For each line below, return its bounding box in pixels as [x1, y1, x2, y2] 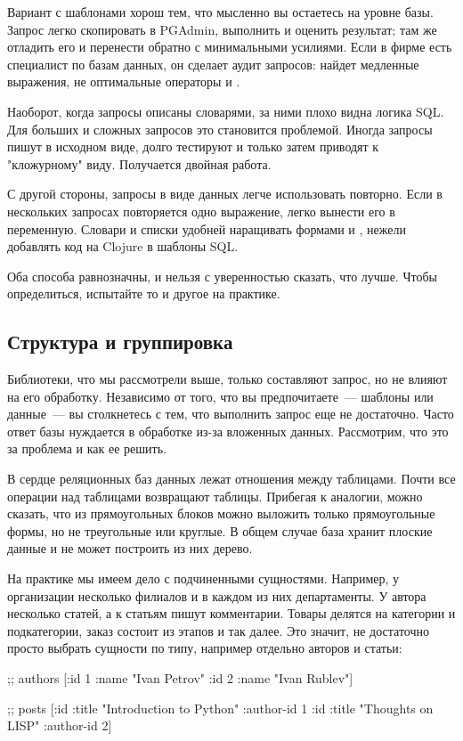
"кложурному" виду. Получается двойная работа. [7, 154, 272, 173]
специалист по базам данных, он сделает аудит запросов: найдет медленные [7, 54, 419, 73]
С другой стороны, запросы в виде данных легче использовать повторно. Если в [7, 184, 443, 203]
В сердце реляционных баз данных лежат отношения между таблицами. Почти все [7, 469, 456, 488]
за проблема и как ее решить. [7, 439, 167, 458]
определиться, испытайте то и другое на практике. [7, 284, 280, 303]
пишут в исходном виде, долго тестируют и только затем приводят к [7, 137, 379, 156]
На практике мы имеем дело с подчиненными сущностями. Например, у [7, 569, 400, 588]
